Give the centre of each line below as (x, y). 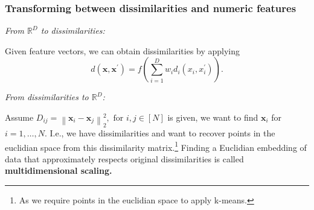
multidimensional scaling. (59, 170)
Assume (19, 117)
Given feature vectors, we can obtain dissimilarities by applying (123, 50)
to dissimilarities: (73, 30)
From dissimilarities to (47, 97)
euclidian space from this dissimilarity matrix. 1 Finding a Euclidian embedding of (156, 146)
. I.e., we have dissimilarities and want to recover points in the (160, 133)
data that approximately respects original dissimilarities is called (124, 158)
